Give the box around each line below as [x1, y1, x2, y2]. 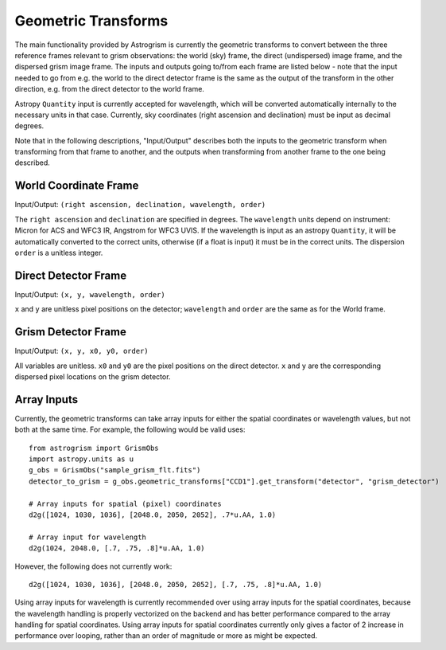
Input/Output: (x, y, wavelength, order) [14, 289, 166, 299]
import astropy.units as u [29, 454, 134, 464]
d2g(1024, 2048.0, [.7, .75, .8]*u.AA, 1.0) [29, 544, 206, 553]
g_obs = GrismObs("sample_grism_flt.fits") [29, 466, 201, 475]
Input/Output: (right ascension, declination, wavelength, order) [14, 200, 266, 209]
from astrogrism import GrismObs [29, 443, 159, 452]
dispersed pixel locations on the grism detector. [14, 371, 171, 382]
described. [14, 158, 51, 167]
